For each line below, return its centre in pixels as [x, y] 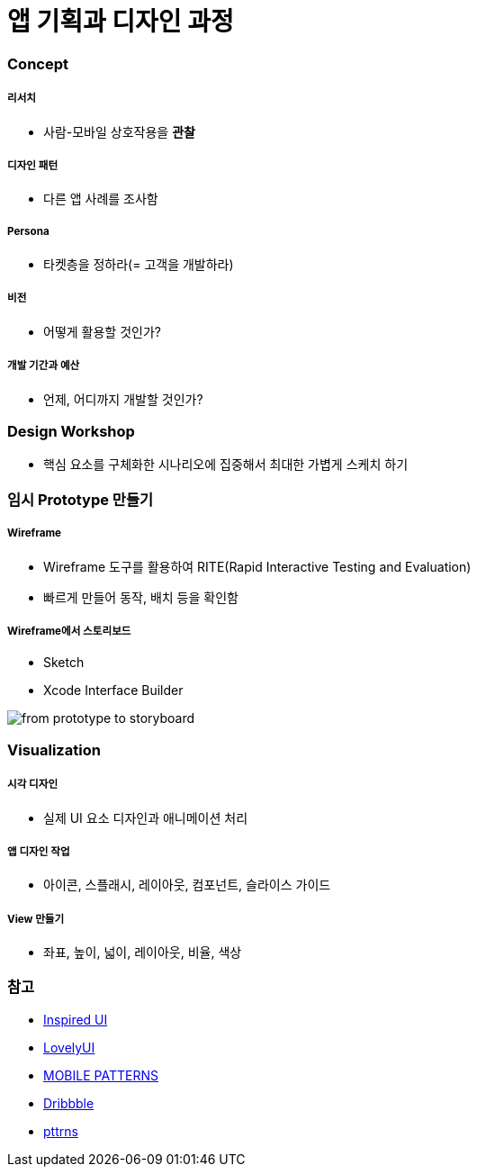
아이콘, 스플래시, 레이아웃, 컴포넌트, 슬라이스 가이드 [187, 885]
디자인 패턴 [33, 165]
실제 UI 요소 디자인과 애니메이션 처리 [146, 817]
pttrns [61, 1131]
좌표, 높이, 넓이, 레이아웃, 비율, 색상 [143, 953]
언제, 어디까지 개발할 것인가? [123, 399]
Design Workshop [71, 432]
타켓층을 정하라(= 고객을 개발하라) [139, 265]
